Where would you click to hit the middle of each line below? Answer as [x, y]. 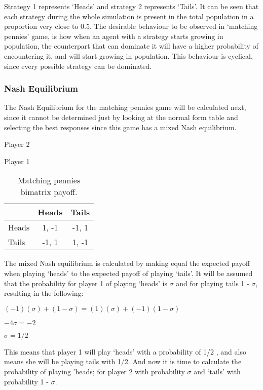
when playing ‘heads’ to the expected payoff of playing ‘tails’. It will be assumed [128, 273]
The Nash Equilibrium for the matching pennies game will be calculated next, [125, 107]
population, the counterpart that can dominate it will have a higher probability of [131, 46]
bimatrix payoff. [49, 192]
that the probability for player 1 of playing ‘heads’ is [86, 283]
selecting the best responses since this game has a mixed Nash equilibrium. [120, 127]
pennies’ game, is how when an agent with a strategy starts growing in [114, 36]
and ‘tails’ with [217, 371]
